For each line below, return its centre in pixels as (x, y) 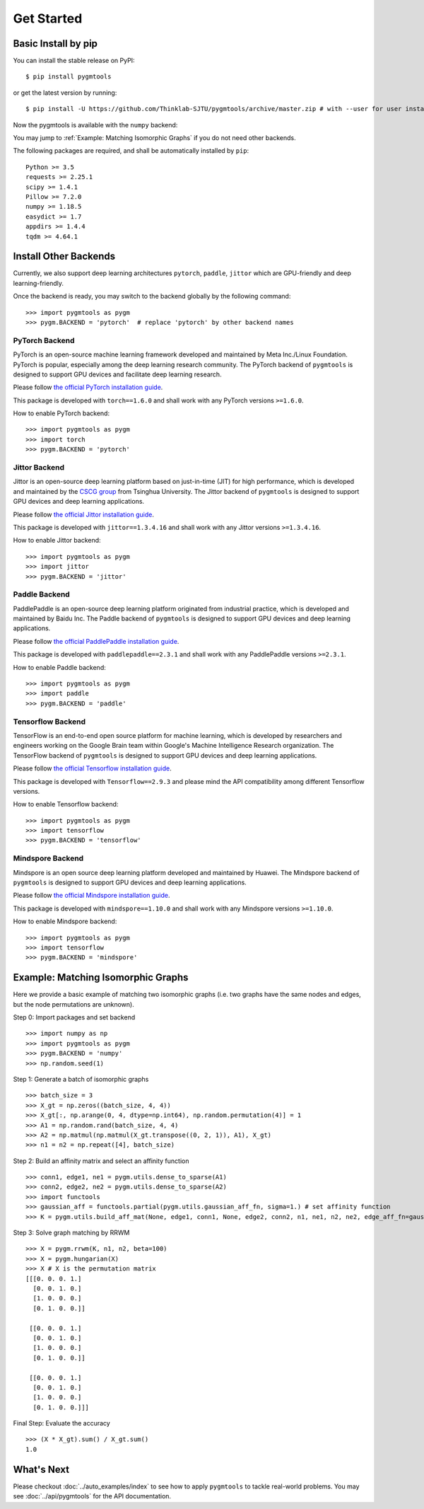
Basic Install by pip (55, 44)
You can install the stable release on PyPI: (74, 61)
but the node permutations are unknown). (73, 1004)
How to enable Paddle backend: (59, 667)
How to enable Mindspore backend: (65, 921)
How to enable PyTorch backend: (61, 413)
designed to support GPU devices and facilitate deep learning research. (117, 374)
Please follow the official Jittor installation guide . (84, 514)
